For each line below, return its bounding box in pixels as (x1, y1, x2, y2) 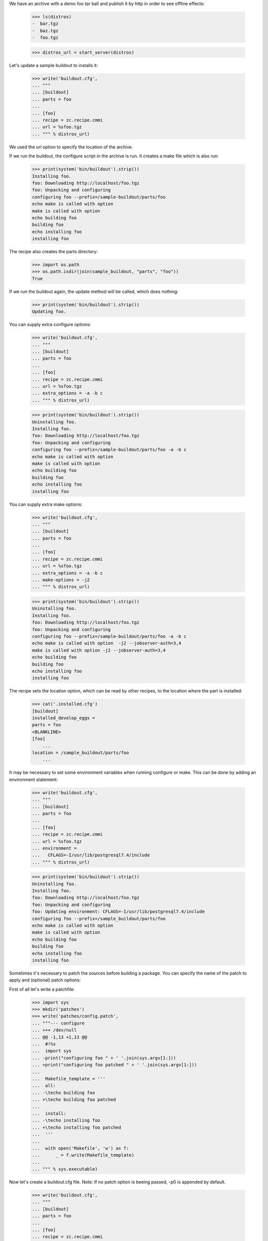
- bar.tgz (32, 21, 59, 27)
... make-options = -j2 (32, 577, 90, 583)
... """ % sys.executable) (32, 1167, 98, 1172)
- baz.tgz (32, 28, 59, 33)
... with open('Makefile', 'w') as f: (32, 1145, 129, 1151)
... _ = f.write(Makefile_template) (32, 1152, 134, 1158)
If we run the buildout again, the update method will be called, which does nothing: (9, 288, 179, 294)
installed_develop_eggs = (32, 715, 95, 721)
